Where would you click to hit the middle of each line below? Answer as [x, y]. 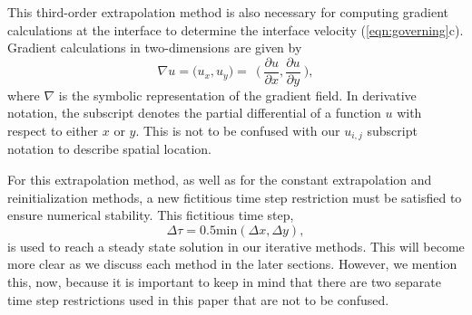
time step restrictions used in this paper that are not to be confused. [198, 299]
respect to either [53, 131]
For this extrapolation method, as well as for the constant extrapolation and [220, 180]
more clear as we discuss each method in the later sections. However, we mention [232, 264]
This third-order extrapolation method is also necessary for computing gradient [228, 12]
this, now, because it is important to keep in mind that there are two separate [224, 282]
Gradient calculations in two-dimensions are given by [155, 48]
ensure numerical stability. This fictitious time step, [151, 215]
